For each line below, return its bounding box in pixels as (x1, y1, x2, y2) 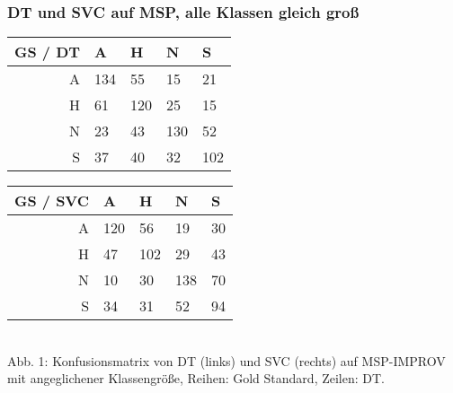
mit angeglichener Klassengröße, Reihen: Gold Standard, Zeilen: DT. (7, 369, 385, 388)
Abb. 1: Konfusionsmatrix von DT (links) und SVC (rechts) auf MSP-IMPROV (7, 351, 446, 370)
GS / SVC (14, 190, 90, 212)
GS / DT (14, 41, 81, 63)
